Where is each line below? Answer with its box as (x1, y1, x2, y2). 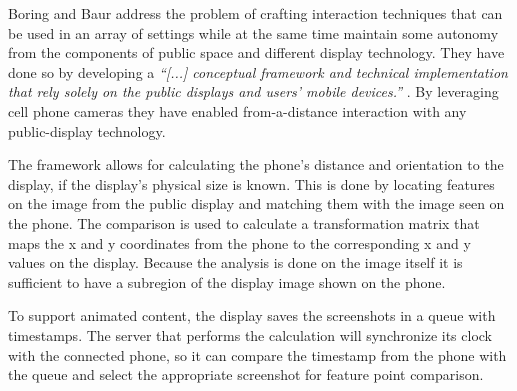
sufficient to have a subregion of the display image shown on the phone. (8, 271, 446, 292)
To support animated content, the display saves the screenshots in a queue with (8, 305, 496, 326)
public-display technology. (8, 120, 166, 141)
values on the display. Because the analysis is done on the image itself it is (8, 252, 463, 273)
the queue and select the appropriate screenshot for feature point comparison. (8, 364, 484, 385)
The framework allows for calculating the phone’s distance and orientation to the (8, 154, 504, 175)
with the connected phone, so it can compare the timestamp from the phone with (8, 344, 507, 365)
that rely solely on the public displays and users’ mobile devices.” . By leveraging (8, 81, 499, 102)
